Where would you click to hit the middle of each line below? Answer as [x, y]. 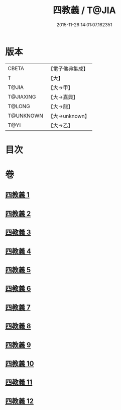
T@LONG [19, 106]
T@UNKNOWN [26, 116]
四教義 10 [20, 363]
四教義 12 [20, 401]
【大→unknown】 [69, 116]
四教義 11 [19, 382]
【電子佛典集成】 [68, 69]
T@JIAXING [22, 96]
